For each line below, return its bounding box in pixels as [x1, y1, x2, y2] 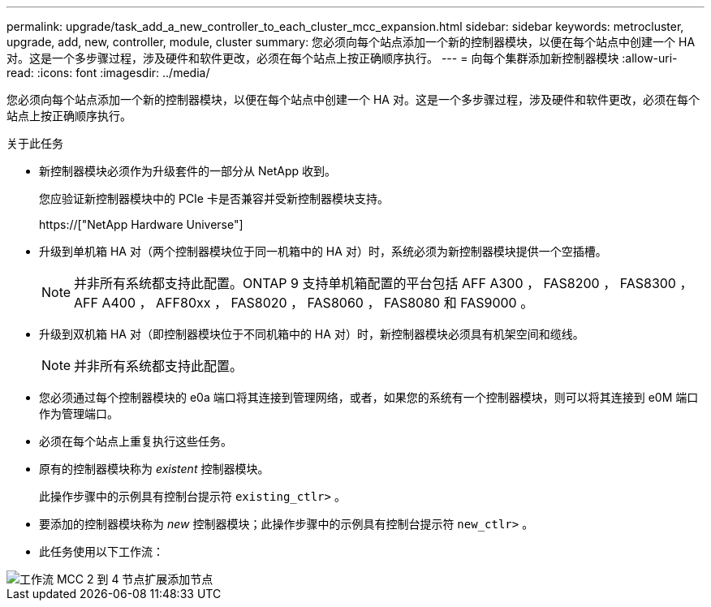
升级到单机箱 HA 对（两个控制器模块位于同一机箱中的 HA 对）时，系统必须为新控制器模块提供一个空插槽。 [39, 244, 607, 258]
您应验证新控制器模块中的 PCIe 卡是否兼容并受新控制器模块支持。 [39, 192, 389, 205]
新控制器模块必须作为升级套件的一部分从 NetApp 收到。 [39, 164, 336, 178]
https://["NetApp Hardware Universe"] [39, 217, 243, 231]
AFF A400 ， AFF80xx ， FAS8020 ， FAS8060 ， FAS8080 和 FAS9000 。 [74, 295, 534, 311]
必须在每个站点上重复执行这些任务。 [39, 434, 232, 448]
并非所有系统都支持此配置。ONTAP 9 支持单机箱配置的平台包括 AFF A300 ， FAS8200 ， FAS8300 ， [74, 275, 693, 291]
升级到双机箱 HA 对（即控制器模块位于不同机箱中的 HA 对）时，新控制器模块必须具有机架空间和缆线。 [39, 327, 584, 341]
